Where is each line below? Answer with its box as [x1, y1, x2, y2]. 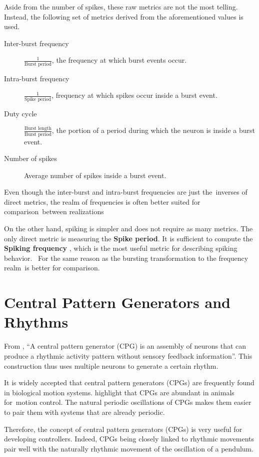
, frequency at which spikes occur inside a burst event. [51, 90, 217, 100]
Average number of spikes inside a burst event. [24, 170, 166, 180]
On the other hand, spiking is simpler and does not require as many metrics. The [4, 223, 253, 234]
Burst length [24, 125, 51, 131]
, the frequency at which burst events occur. [51, 55, 187, 65]
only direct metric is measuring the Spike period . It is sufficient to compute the [4, 233, 253, 243]
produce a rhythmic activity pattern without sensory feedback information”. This [4, 350, 252, 361]
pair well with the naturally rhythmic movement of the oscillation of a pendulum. [4, 443, 254, 453]
